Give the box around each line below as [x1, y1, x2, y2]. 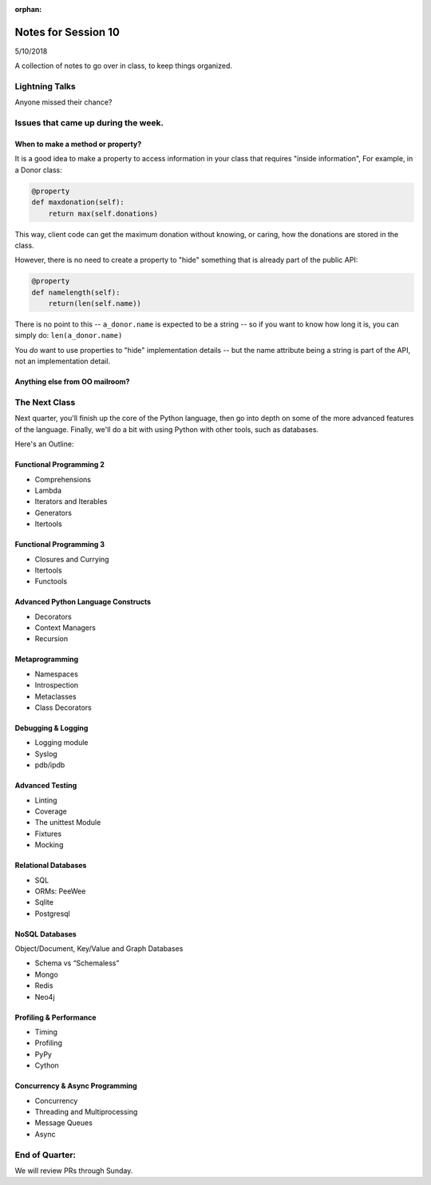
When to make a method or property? [14, 140, 142, 149]
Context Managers [34, 623, 96, 632]
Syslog [34, 749, 57, 759]
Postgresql [34, 909, 71, 918]
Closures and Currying [34, 554, 109, 564]
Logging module [34, 738, 89, 747]
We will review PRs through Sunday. [14, 1166, 133, 1175]
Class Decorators [34, 703, 92, 712]
